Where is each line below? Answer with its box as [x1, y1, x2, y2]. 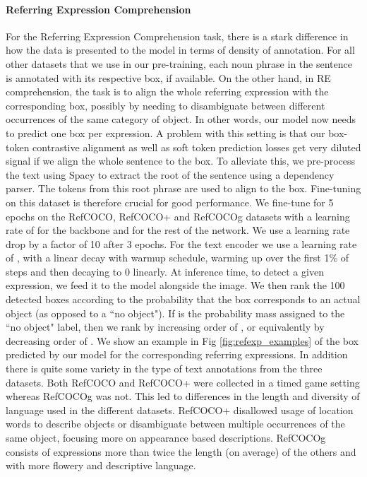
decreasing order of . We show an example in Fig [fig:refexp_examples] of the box [6, 333, 359, 348]
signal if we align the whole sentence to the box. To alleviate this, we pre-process [6, 153, 356, 168]
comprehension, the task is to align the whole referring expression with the [6, 84, 329, 99]
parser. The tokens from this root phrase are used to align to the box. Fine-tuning [6, 181, 361, 196]
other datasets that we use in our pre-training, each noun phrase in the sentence [6, 56, 352, 71]
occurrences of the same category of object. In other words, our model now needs [6, 112, 356, 126]
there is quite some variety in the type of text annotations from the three [6, 361, 323, 376]
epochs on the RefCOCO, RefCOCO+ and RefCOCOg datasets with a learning [6, 208, 350, 223]
